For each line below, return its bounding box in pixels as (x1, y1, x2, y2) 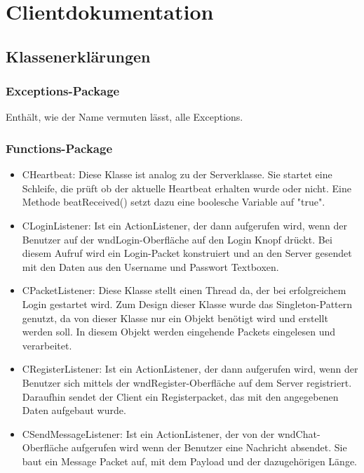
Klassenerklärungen (6, 45, 151, 67)
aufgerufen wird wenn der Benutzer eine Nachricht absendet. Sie (71, 440, 347, 455)
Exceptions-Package (6, 82, 120, 100)
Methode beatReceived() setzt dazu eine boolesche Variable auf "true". (22, 194, 325, 209)
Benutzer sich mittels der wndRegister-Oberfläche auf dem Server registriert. (22, 375, 352, 389)
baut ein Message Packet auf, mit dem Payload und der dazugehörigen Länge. (22, 453, 357, 468)
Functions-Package (6, 139, 113, 156)
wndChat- (277, 426, 321, 441)
